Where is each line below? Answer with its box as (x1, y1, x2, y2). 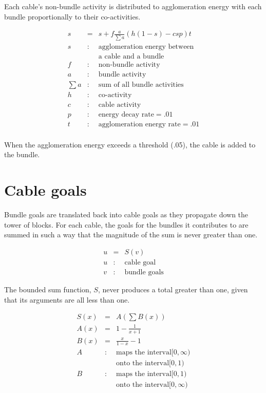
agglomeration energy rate (98, 120, 181, 128)
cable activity (98, 101, 141, 108)
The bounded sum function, (4, 284, 91, 295)
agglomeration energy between (98, 43, 194, 50)
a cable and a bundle (98, 52, 164, 60)
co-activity (98, 91, 132, 99)
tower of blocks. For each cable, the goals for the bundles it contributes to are (4, 219, 249, 230)
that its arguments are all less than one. (4, 294, 130, 305)
